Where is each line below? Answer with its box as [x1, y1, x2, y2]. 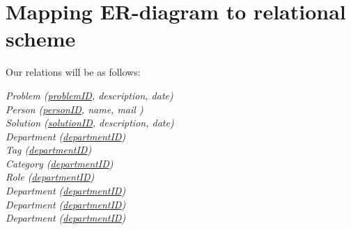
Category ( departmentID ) [6, 156, 114, 170]
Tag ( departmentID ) [6, 142, 92, 157]
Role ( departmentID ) [6, 170, 95, 184]
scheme [6, 24, 76, 53]
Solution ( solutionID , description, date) [6, 115, 174, 130]
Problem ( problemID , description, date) [6, 88, 173, 102]
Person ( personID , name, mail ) [6, 101, 143, 116]
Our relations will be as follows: [6, 65, 141, 79]
